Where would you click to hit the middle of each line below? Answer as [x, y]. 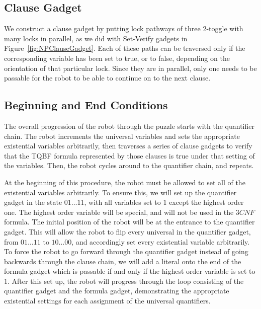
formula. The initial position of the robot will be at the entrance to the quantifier [129, 222]
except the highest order [206, 202]
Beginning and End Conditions [86, 105]
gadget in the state [33, 202]
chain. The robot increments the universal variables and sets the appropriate [122, 136]
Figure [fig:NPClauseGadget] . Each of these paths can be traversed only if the [125, 48]
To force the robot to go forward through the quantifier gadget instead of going [126, 251]
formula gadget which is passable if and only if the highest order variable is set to [130, 271]
